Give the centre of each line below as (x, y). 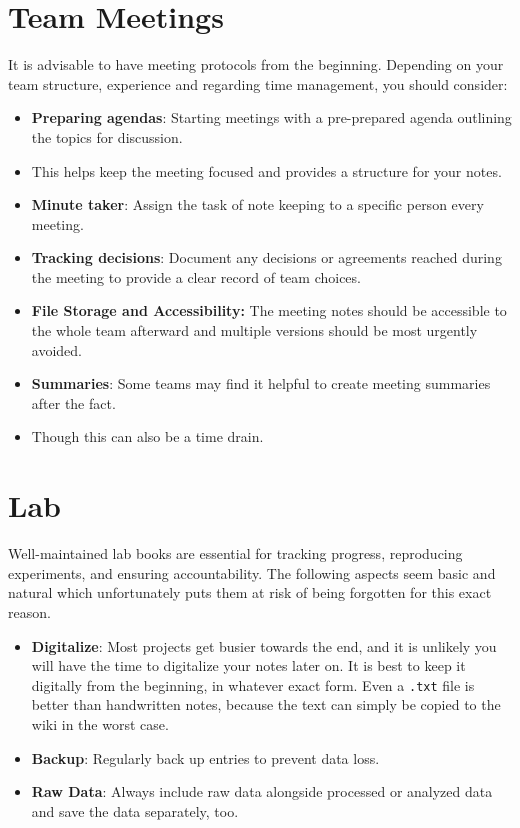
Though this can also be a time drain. (147, 436)
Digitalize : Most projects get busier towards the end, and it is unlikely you (264, 645)
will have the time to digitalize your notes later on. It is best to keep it (248, 665)
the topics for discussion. (107, 136)
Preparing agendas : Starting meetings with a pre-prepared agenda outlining (271, 117)
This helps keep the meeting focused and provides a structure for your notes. (266, 170)
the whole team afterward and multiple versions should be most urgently (254, 330)
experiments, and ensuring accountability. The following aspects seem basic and (252, 572)
